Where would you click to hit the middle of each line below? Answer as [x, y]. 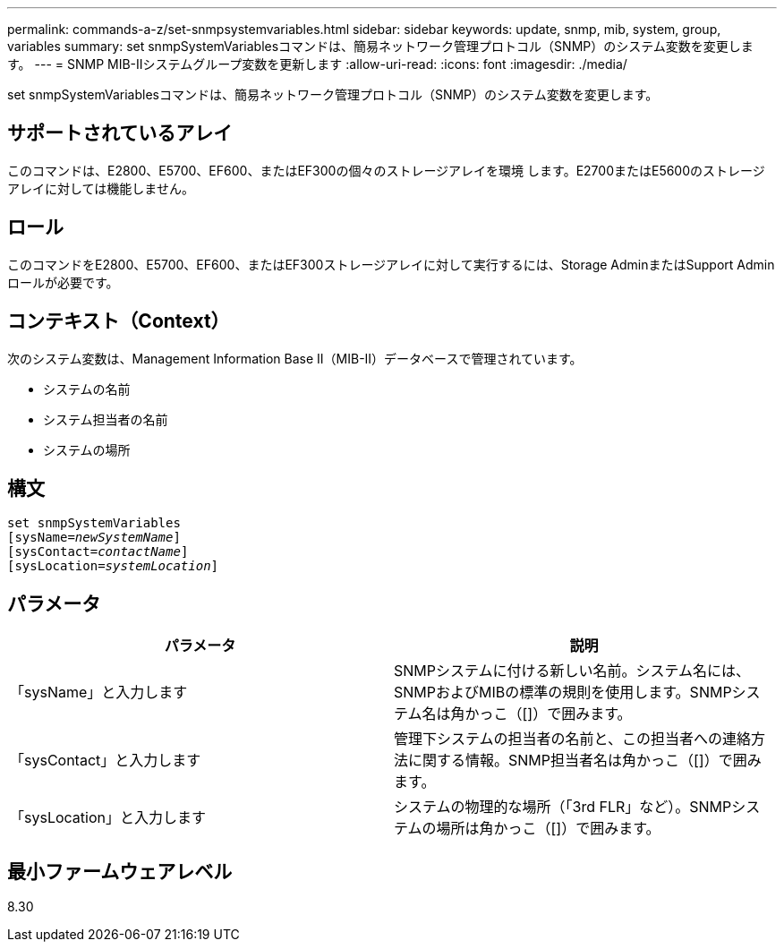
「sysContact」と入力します [106, 761]
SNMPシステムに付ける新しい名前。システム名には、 [572, 671]
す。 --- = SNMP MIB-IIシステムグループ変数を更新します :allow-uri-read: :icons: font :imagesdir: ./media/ [317, 64]
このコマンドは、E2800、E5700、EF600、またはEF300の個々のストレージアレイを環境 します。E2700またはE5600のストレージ [386, 170]
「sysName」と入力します [99, 693]
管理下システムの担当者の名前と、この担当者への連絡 [572, 739]
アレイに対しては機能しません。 [101, 188]
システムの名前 [87, 389]
